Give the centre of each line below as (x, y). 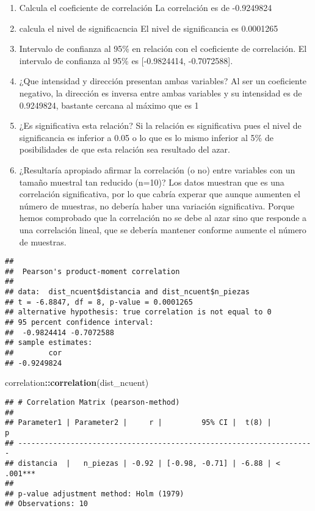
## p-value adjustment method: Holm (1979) (95, 494)
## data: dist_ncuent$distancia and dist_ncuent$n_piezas (127, 292)
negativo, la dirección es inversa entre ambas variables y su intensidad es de (161, 92)
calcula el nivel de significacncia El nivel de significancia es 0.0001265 (149, 28)
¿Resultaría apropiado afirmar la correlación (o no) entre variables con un (157, 169)
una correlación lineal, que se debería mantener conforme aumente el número (163, 229)
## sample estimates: (49, 343)
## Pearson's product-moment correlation (92, 271)
